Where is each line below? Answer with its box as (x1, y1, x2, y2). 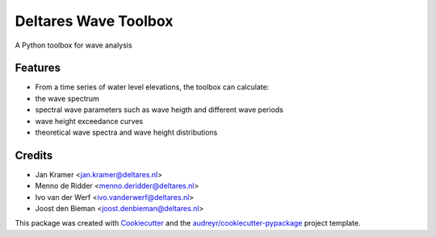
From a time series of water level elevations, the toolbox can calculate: (35, 82, 270, 92)
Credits (15, 148, 53, 162)
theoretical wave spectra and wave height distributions (35, 127, 218, 137)
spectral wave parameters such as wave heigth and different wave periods (35, 105, 284, 114)
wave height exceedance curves (35, 116, 144, 126)
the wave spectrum (35, 94, 100, 103)
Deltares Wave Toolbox (15, 12, 174, 30)
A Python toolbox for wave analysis (15, 40, 132, 50)
